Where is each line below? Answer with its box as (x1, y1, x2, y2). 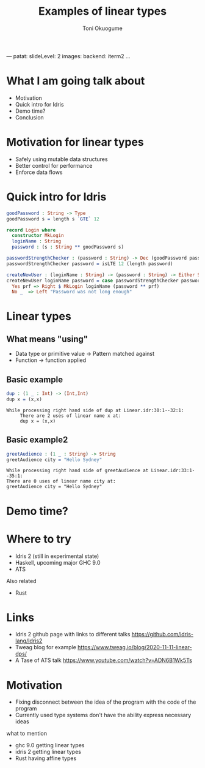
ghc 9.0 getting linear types (15, 742, 85, 749)
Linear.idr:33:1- (151, 467, 195, 474)
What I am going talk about (6, 74, 145, 88)
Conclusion (15, 113, 44, 121)
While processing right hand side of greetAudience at (6, 467, 149, 474)
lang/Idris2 (15, 637, 43, 644)
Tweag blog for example (15, 644, 76, 651)
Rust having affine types (15, 755, 77, 762)
